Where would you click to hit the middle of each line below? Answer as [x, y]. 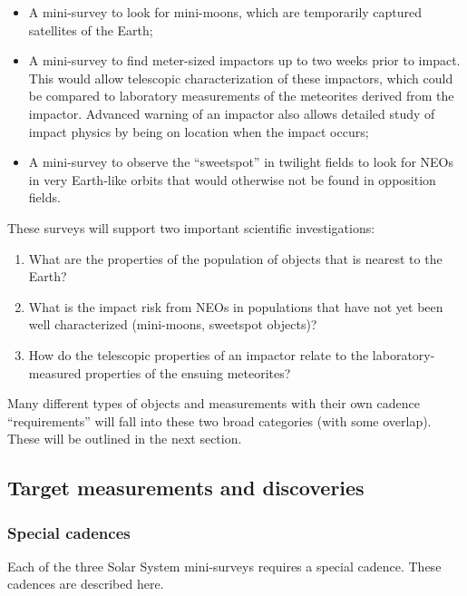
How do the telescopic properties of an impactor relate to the [199, 354]
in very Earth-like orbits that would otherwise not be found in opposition [232, 179]
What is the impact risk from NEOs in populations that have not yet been [236, 306]
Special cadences [69, 532]
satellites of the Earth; [91, 29]
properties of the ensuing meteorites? [188, 372]
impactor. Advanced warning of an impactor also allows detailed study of [232, 113]
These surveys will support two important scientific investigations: [191, 227]
